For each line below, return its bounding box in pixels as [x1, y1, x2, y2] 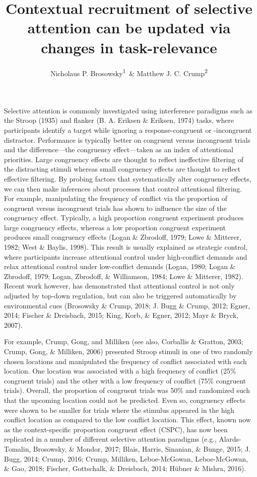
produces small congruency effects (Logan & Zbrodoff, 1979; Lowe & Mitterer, [4, 232, 242, 242]
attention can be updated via [27, 17, 231, 38]
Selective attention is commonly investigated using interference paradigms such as [4, 105, 253, 115]
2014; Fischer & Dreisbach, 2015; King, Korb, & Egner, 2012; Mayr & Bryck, [4, 310, 239, 320]
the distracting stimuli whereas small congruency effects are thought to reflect [4, 164, 241, 174]
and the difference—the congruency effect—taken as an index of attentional [4, 144, 234, 155]
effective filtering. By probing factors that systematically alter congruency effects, [4, 173, 252, 184]
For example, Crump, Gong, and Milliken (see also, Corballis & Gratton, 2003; [4, 336, 244, 347]
